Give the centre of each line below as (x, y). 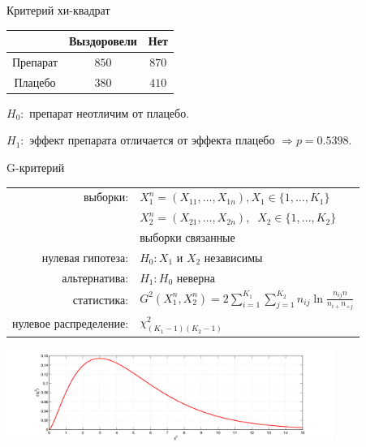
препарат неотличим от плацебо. (110, 112)
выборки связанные (187, 237)
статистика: (101, 300)
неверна (196, 277)
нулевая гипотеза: (85, 257)
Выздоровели (103, 41)
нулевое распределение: (71, 323)
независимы (233, 257)
